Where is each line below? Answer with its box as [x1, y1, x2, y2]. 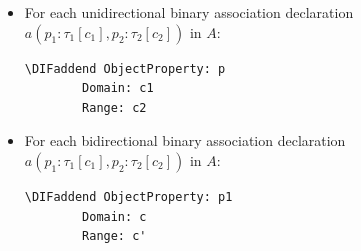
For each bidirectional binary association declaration [24, 130, 346, 151]
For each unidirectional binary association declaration [24, 2, 354, 22]
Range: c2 [82, 100, 147, 115]
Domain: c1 [82, 81, 154, 96]
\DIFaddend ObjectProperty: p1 [24, 189, 233, 204]
